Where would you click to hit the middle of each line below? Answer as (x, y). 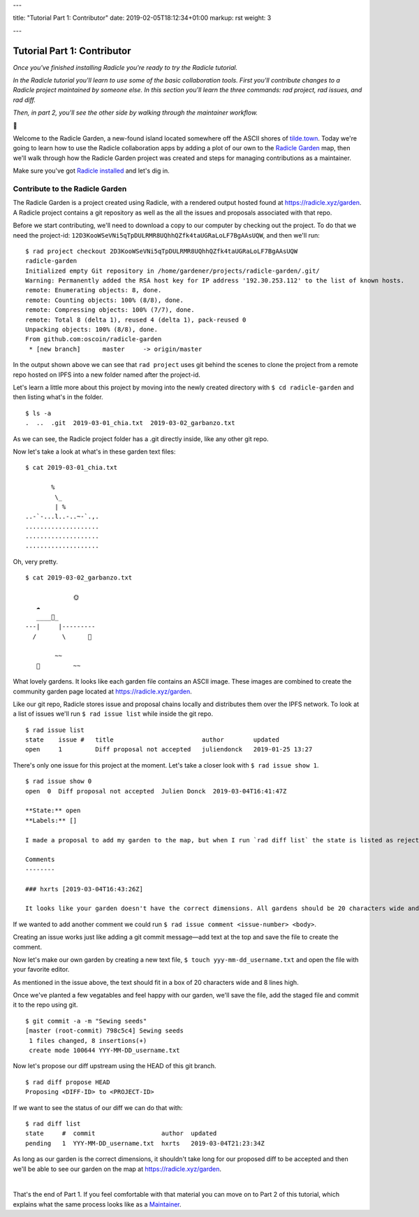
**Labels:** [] (51, 820)
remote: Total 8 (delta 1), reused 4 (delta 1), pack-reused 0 (136, 319)
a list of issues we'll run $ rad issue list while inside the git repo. (113, 714)
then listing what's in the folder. (58, 397)
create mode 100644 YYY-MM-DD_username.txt (105, 1051)
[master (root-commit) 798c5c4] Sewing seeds (105, 1031)
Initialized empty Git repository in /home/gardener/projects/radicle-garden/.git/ (173, 271)
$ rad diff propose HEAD (68, 1082)
